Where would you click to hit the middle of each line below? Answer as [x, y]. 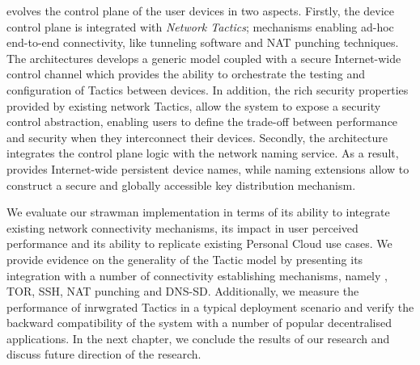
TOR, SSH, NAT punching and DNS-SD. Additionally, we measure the [183, 291]
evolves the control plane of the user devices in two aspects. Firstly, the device [201, 10]
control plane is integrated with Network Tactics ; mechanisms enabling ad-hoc [200, 26]
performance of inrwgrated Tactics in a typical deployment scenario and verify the [210, 306]
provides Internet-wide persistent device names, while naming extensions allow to [208, 168]
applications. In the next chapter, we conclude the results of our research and [198, 338]
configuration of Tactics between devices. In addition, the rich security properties [208, 89]
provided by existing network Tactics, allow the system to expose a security [194, 105]
